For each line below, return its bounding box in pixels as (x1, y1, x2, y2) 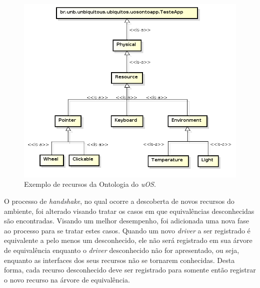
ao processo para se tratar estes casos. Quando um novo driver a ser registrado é (4, 225, 250, 235)
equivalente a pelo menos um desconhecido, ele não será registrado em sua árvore (4, 235, 252, 245)
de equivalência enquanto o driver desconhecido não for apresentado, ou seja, (4, 244, 239, 255)
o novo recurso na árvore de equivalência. (4, 274, 130, 284)
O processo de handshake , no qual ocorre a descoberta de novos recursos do (4, 195, 234, 206)
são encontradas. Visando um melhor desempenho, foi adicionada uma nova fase (4, 215, 249, 226)
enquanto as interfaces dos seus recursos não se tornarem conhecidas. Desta (4, 254, 235, 265)
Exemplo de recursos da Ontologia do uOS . (24, 179, 156, 189)
